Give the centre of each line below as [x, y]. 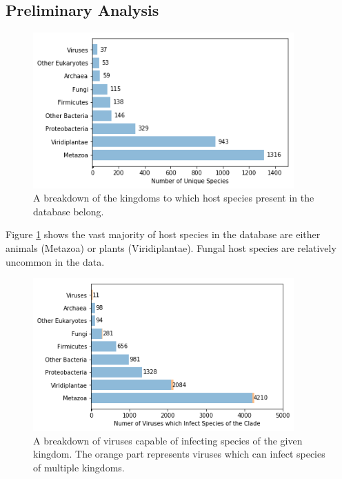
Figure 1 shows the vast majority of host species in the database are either [163, 234]
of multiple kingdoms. [79, 467]
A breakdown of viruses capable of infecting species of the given [168, 440]
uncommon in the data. [55, 261]
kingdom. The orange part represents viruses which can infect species [179, 454]
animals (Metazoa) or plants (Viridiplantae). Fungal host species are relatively [171, 247]
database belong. [69, 211]
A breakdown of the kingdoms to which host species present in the [174, 198]
